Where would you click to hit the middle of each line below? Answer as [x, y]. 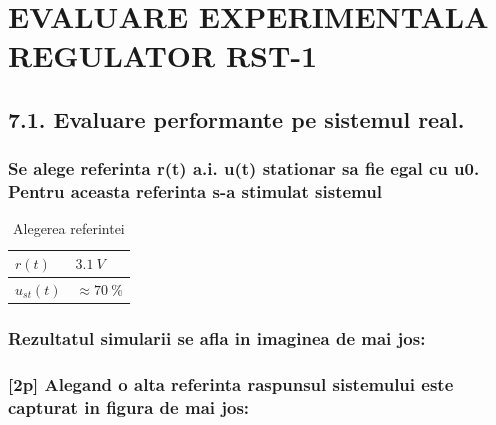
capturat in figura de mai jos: [129, 406]
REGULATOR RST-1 [163, 55]
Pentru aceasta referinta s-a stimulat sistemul [195, 191]
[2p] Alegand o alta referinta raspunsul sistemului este [231, 383]
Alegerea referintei [69, 228]
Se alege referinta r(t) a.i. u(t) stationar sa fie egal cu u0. [244, 168]
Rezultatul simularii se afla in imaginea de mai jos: [217, 337]
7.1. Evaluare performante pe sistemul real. [236, 118]
